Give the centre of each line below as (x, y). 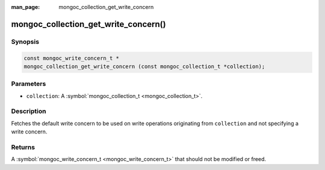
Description (29, 111)
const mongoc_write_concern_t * (72, 58)
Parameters (29, 84)
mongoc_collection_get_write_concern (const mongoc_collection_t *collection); (144, 66)
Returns (23, 147)
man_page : (26, 7)
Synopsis (25, 41)
